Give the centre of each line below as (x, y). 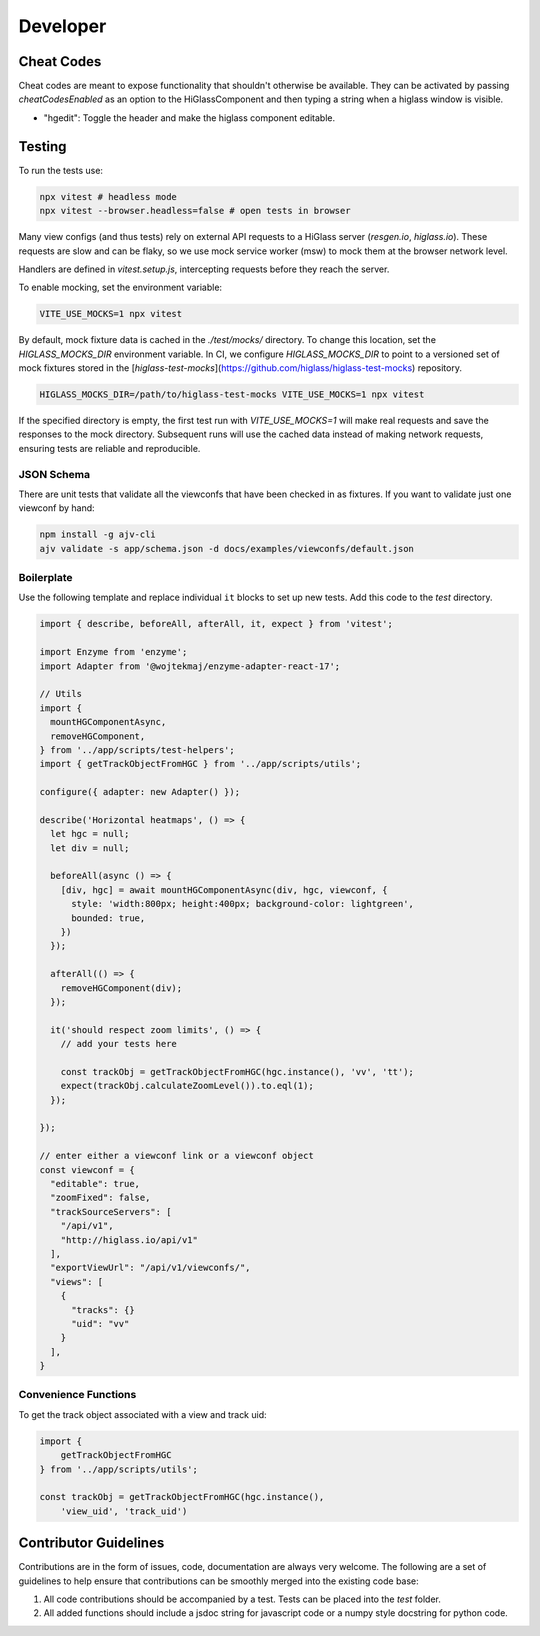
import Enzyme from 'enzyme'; (113, 652)
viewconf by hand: (56, 508)
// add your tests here (118, 1044)
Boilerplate (46, 578)
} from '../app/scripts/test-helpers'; (137, 749)
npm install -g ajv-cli (98, 534)
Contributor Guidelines (91, 1543)
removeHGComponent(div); (121, 988)
